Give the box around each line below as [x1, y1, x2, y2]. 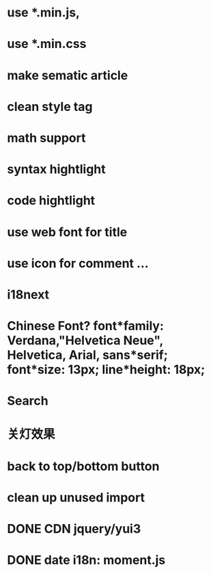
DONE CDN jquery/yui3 [7, 521, 141, 536]
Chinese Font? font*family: [7, 319, 164, 334]
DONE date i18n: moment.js [7, 553, 166, 568]
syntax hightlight [7, 162, 106, 177]
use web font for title [7, 224, 128, 240]
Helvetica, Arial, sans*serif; [7, 347, 169, 363]
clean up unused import [7, 490, 145, 505]
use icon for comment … [7, 255, 149, 271]
